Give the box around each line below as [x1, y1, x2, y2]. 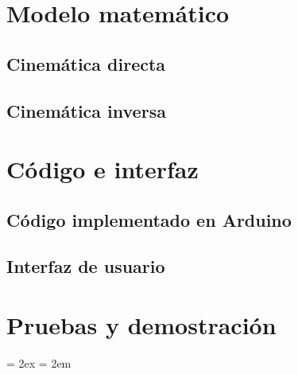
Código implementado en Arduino [6, 207, 292, 232]
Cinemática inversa [6, 98, 166, 123]
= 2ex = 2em [6, 355, 72, 371]
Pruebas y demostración [6, 309, 277, 341]
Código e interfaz [6, 153, 199, 185]
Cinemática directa [6, 51, 166, 76]
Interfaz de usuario [6, 254, 165, 279]
